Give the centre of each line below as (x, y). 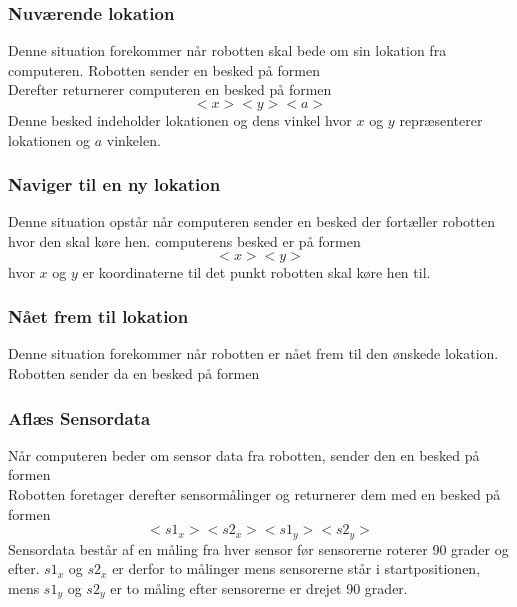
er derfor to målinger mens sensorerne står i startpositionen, (296, 568)
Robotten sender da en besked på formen (134, 373)
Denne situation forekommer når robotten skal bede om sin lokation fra (227, 50)
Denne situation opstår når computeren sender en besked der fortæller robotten (251, 221)
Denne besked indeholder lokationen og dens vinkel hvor (180, 120)
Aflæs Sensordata (79, 417)
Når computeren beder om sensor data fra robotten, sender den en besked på (244, 454)
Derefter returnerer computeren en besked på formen (170, 89)
